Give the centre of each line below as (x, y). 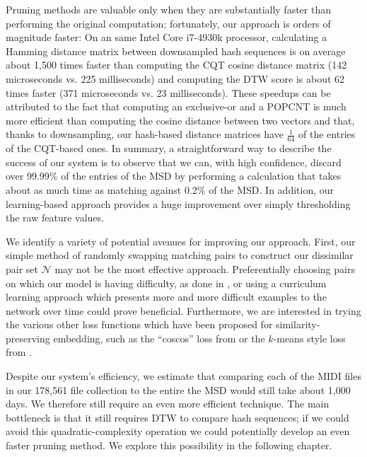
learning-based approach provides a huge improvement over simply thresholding (178, 203)
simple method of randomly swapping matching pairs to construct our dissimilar (180, 255)
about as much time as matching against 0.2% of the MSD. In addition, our (170, 189)
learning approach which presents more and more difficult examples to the (166, 297)
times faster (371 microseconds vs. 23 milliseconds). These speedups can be (168, 92)
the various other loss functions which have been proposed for (139, 324)
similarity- (298, 324)
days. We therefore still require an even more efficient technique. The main (168, 404)
